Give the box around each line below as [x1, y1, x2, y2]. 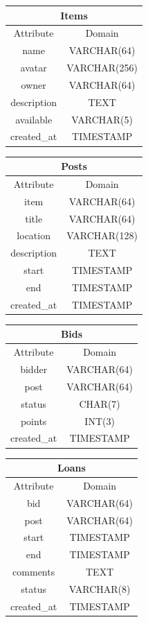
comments [12, 564, 55, 579]
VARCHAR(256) [66, 60, 138, 75]
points [20, 413, 47, 428]
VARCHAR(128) [66, 228, 138, 243]
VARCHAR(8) [68, 581, 131, 596]
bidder [20, 362, 48, 377]
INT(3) [84, 413, 115, 428]
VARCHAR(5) [71, 112, 133, 126]
